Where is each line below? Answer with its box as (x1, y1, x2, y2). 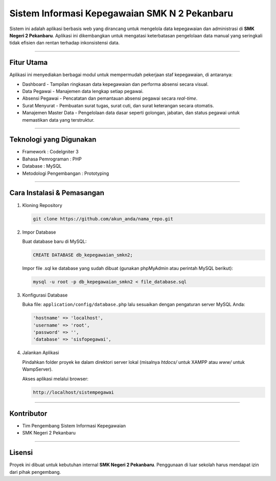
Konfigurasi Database (22, 292, 68, 298)
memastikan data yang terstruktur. (22, 117, 95, 123)
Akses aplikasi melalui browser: (22, 376, 89, 382)
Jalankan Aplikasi (22, 350, 59, 356)
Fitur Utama (9, 58, 48, 67)
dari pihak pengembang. (9, 469, 61, 475)
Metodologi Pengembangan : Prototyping (22, 170, 109, 176)
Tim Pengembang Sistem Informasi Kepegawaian (22, 423, 126, 429)
